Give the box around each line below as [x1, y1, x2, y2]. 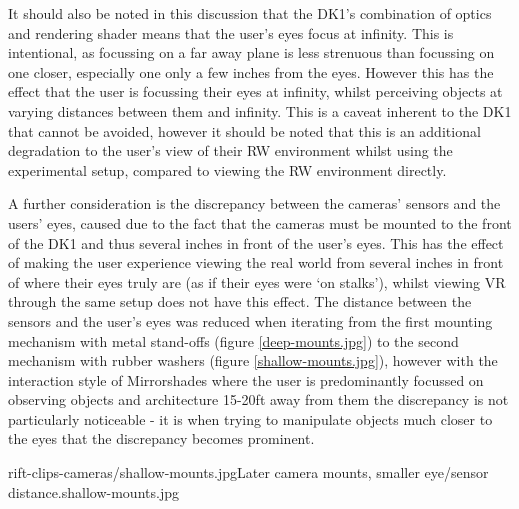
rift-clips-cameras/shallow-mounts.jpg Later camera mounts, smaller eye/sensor [8, 462, 489, 483]
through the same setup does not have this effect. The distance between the [8, 291, 472, 312]
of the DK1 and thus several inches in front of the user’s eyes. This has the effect [8, 232, 504, 253]
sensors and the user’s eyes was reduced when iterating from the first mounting [8, 310, 493, 331]
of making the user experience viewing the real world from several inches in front [8, 252, 504, 273]
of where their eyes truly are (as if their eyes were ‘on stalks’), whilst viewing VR [8, 271, 506, 292]
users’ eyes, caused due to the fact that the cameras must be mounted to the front [8, 212, 512, 233]
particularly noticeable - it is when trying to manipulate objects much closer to [8, 408, 493, 429]
